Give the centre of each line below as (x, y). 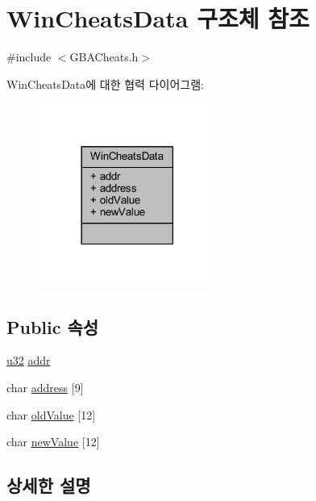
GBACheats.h (104, 57)
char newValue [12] (53, 442)
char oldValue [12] (51, 414)
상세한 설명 (49, 485)
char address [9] (45, 388)
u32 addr (29, 360)
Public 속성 (53, 326)
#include (29, 57)
